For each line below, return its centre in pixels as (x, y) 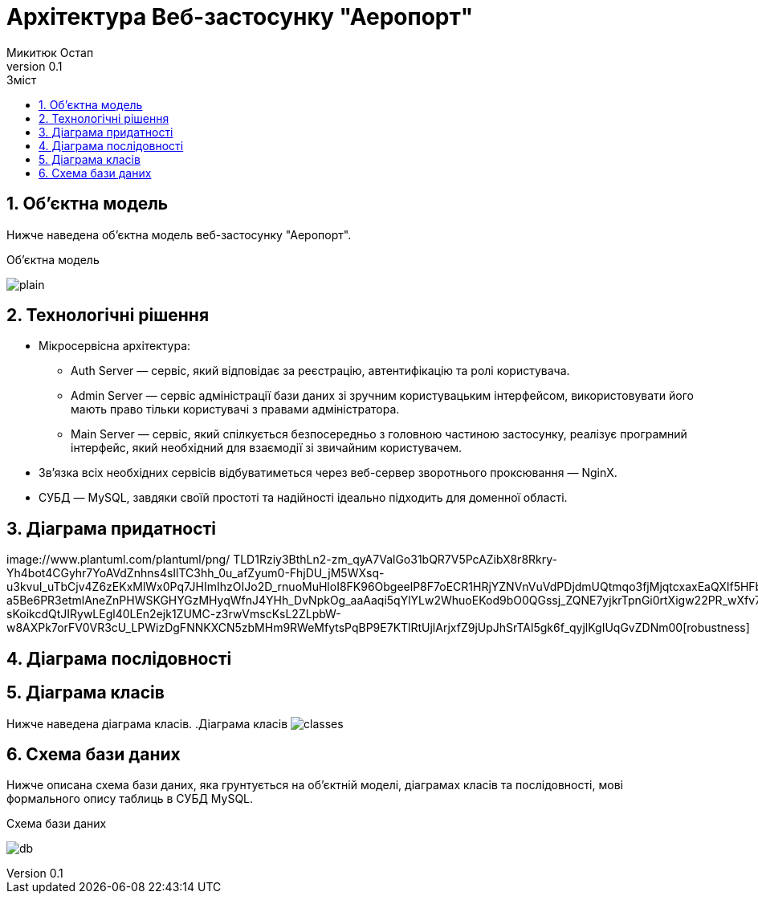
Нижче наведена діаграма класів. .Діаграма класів (147, 723)
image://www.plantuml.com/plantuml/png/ (118, 560)
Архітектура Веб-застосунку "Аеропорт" (240, 17)
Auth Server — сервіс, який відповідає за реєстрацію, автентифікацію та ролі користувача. (320, 371)
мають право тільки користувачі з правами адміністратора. (235, 409)
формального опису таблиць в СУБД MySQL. (130, 799)
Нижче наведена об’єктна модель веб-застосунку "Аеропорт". (179, 234)
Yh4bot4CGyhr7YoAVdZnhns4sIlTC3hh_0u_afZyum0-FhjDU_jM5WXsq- (196, 573)
